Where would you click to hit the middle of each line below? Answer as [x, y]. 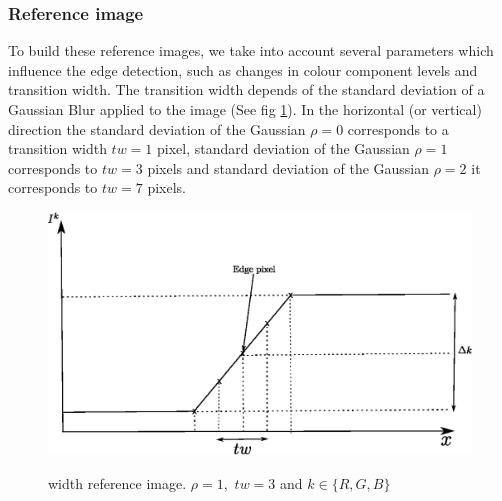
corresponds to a [398, 128]
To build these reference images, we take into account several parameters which [251, 50]
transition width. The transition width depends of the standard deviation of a [246, 89]
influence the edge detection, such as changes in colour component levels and [243, 69]
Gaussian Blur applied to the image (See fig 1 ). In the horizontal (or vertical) [245, 109]
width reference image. [117, 482]
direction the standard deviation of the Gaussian [157, 128]
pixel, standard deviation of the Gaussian [283, 148]
